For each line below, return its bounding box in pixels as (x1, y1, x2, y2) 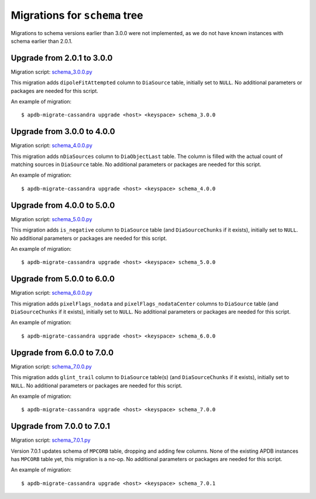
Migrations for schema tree (11, 9, 143, 22)
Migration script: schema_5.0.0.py (11, 215, 92, 222)
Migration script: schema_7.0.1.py (11, 436, 91, 444)
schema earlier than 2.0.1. (11, 37, 73, 44)
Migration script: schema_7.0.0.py (11, 363, 92, 370)
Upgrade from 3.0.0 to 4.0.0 (11, 126, 115, 137)
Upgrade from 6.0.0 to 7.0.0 (11, 347, 114, 357)
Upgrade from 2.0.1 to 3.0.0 (11, 53, 113, 63)
